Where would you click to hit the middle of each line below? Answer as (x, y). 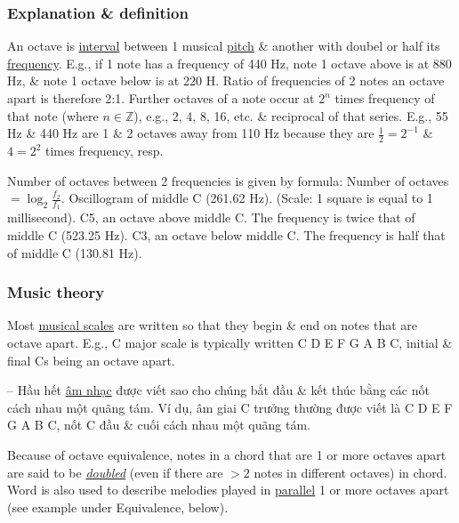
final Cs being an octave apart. (91, 360)
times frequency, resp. (105, 151)
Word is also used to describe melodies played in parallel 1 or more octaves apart (228, 490)
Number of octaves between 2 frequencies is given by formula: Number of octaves (228, 180)
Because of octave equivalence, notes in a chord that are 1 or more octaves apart (227, 455)
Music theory (56, 292)
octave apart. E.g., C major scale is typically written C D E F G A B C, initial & (230, 343)
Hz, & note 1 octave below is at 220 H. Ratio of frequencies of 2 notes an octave (226, 80)
